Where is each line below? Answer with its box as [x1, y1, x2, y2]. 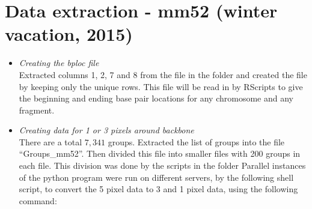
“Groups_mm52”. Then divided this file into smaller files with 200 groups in [19, 147, 301, 160]
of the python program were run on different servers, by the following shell [19, 171, 294, 183]
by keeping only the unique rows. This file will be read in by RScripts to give [19, 80, 303, 92]
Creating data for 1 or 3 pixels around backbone [19, 124, 194, 136]
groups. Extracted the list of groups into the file [108, 135, 285, 148]
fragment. [19, 103, 55, 116]
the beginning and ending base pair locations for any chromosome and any [19, 92, 293, 104]
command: [19, 194, 57, 207]
